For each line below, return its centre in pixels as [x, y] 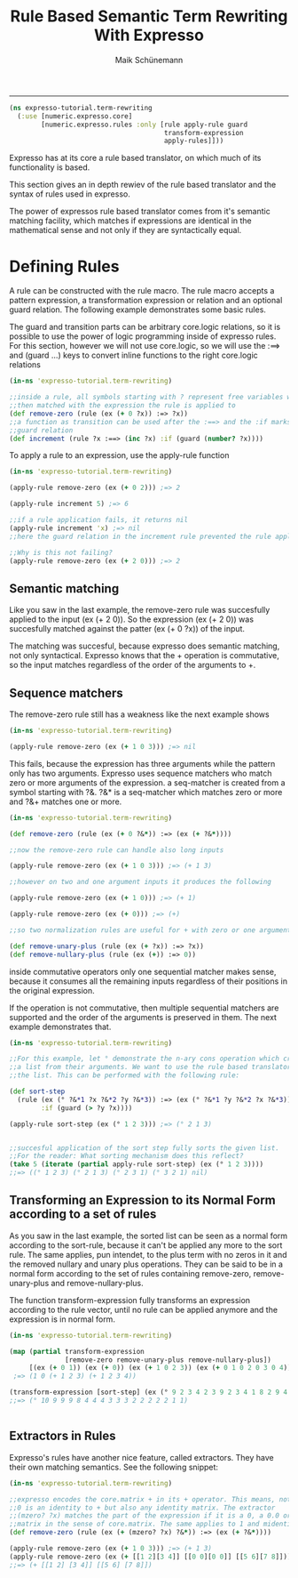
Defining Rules [64, 266]
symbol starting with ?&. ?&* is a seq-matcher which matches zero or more [146, 792]
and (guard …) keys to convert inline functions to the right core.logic [134, 355]
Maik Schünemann [149, 60]
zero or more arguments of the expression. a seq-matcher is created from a [147, 782]
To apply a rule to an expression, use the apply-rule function [119, 455]
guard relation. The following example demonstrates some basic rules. [137, 310]
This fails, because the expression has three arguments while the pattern [142, 763]
